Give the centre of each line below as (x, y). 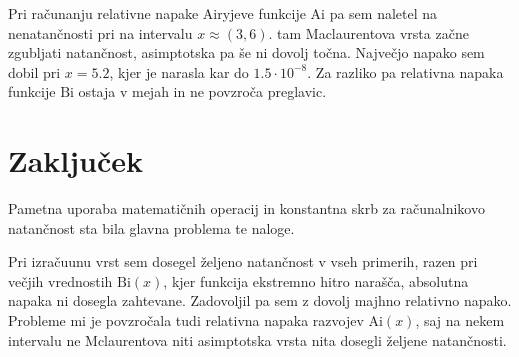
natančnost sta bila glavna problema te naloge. (151, 227)
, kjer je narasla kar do (179, 71)
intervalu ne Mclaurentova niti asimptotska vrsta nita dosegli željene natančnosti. (257, 339)
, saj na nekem (460, 320)
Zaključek (76, 160)
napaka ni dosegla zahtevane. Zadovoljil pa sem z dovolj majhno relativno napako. (260, 300)
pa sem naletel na (383, 13)
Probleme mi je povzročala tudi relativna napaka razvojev (186, 320)
